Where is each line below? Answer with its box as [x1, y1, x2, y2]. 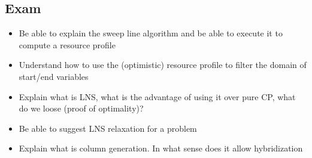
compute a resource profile [19, 38, 116, 51]
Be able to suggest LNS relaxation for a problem [19, 122, 197, 134]
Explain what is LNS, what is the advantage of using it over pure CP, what [19, 90, 296, 103]
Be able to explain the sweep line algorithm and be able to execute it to [19, 27, 283, 39]
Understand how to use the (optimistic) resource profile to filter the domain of [19, 58, 307, 71]
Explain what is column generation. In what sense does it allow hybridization [19, 142, 303, 154]
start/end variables [19, 70, 89, 82]
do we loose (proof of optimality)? [19, 102, 144, 114]
